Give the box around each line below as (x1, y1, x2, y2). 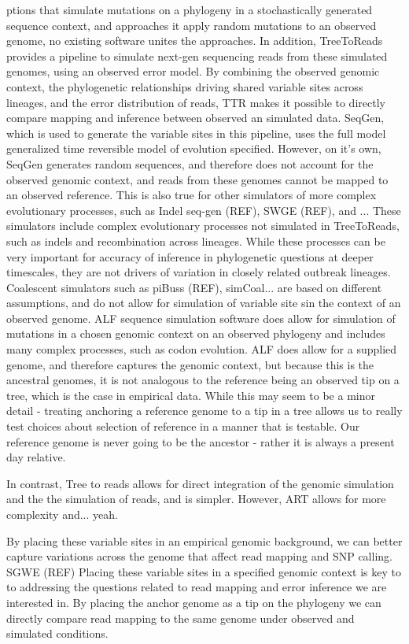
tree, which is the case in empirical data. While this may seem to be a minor (6, 387, 375, 403)
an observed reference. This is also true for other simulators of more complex (6, 187, 377, 203)
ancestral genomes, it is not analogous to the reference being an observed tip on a (6, 372, 400, 388)
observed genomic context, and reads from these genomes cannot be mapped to (6, 171, 389, 187)
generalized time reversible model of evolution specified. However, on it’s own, (6, 140, 381, 157)
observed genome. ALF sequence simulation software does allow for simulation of (6, 309, 396, 326)
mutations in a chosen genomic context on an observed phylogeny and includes (6, 325, 385, 342)
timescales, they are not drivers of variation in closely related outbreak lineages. (6, 264, 391, 280)
